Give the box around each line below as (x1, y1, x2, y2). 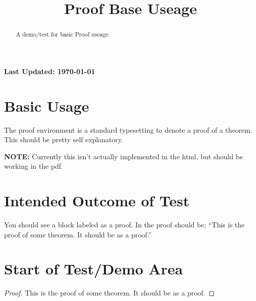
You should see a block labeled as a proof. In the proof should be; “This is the (4, 219, 245, 230)
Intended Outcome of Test (4, 190, 190, 211)
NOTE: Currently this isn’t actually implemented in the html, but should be (4, 151, 243, 161)
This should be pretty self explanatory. (4, 134, 123, 145)
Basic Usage (4, 95, 89, 116)
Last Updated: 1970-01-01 (4, 66, 95, 76)
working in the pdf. (4, 161, 63, 171)
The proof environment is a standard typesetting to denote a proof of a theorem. (4, 124, 252, 135)
